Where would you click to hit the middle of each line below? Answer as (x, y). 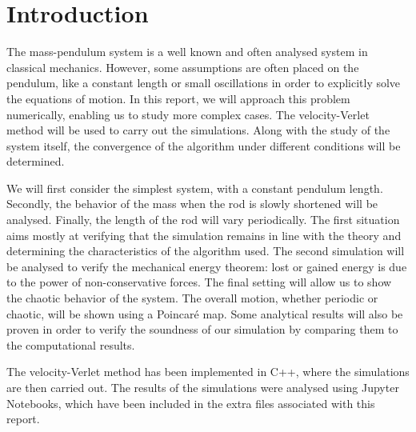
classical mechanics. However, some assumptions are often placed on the (183, 67)
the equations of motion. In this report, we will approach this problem (178, 98)
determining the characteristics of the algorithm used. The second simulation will (206, 251)
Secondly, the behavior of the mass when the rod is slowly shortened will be (192, 204)
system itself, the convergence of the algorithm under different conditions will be (204, 145)
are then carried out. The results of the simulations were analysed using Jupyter (203, 387)
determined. (36, 161)
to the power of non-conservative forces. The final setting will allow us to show (199, 282)
